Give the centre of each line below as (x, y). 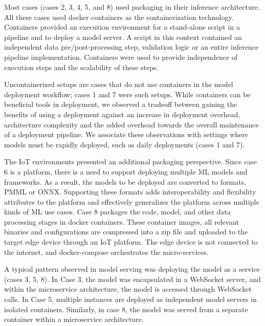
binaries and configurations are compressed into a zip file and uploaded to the (126, 232)
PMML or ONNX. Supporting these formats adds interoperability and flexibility (130, 192)
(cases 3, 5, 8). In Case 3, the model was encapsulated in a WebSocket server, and (132, 279)
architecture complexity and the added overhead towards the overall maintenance (131, 124)
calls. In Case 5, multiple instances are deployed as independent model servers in (130, 299)
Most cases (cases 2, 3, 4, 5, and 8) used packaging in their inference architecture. (132, 7)
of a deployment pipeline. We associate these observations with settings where (126, 134)
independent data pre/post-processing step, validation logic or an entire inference (131, 47)
